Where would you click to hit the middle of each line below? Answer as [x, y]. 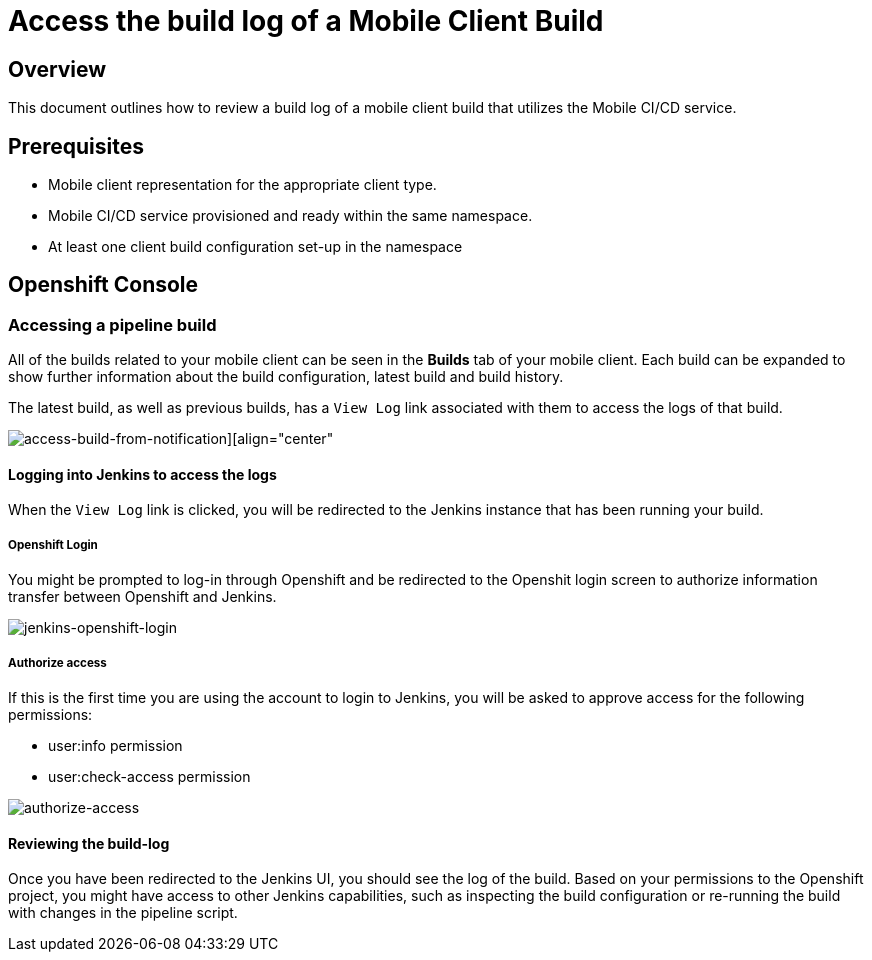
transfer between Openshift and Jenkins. [142, 597]
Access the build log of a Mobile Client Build [306, 21]
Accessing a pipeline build [112, 324]
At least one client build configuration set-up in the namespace [255, 247]
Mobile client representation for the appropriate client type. [242, 185]
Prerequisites [76, 146]
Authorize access [57, 662]
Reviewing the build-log [89, 843]
